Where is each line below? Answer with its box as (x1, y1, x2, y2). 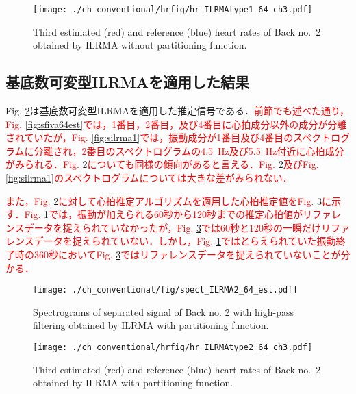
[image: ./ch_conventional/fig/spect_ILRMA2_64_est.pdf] (33, 285, 298, 295)
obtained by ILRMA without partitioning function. (33, 38, 247, 52)
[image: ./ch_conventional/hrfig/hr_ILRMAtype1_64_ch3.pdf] (33, 5, 313, 14)
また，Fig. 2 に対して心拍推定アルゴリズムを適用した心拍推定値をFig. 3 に (5, 193, 332, 208)
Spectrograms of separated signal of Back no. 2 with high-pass (33, 304, 294, 319)
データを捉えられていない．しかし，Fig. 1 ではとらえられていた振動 (34, 234, 336, 248)
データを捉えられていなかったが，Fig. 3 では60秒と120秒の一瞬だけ (24, 220, 322, 234)
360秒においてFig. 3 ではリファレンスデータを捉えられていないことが (34, 247, 341, 261)
